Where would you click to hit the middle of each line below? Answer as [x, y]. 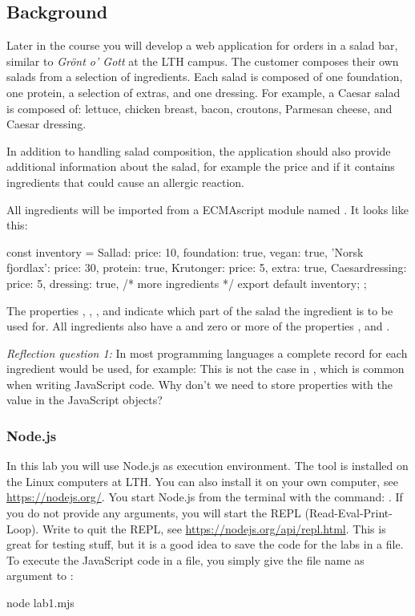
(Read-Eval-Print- [349, 513]
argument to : [40, 575]
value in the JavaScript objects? [85, 400]
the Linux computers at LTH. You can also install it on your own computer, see [202, 481]
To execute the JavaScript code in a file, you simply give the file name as [185, 559]
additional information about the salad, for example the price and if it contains [201, 166]
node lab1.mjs [40, 603]
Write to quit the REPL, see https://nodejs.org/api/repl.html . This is [214, 528]
